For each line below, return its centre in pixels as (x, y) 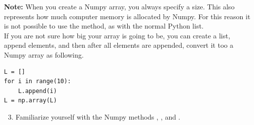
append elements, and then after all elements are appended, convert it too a (119, 45)
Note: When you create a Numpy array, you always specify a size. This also (119, 6)
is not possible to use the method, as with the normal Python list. (104, 26)
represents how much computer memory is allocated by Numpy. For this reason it (127, 16)
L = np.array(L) (31, 101)
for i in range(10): (38, 81)
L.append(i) (37, 91)
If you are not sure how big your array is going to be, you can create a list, (117, 35)
